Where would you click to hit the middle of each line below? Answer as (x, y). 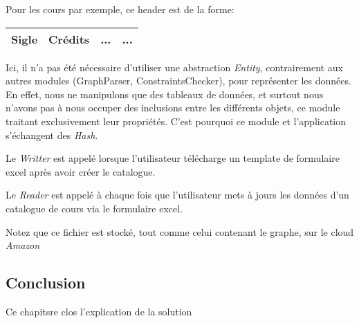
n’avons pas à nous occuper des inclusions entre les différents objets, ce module (173, 108)
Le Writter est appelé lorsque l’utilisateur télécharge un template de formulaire (173, 158)
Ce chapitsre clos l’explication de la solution (99, 311)
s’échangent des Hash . (52, 135)
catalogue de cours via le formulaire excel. (94, 208)
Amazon (23, 245)
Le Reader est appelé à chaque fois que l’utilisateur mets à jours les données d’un (177, 195)
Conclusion (46, 283)
